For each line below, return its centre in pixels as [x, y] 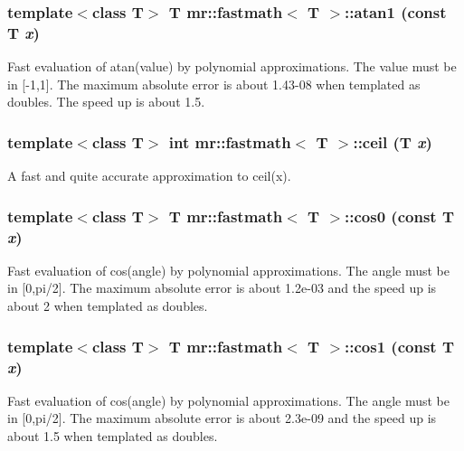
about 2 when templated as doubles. [108, 306]
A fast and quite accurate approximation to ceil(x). [149, 176]
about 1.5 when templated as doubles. [113, 435]
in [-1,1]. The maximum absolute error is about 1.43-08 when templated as [214, 84]
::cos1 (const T [399, 346]
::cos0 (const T [399, 216]
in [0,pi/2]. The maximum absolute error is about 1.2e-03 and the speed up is [222, 288]
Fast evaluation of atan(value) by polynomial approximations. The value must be [232, 66]
